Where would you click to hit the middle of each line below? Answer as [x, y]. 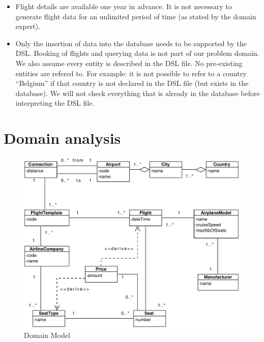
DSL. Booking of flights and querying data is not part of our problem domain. [137, 53]
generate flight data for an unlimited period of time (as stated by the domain [136, 16]
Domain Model [47, 335]
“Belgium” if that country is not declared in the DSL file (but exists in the [132, 83]
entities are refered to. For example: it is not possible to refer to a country [131, 73]
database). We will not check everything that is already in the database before [138, 93]
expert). [28, 26]
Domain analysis [62, 138]
